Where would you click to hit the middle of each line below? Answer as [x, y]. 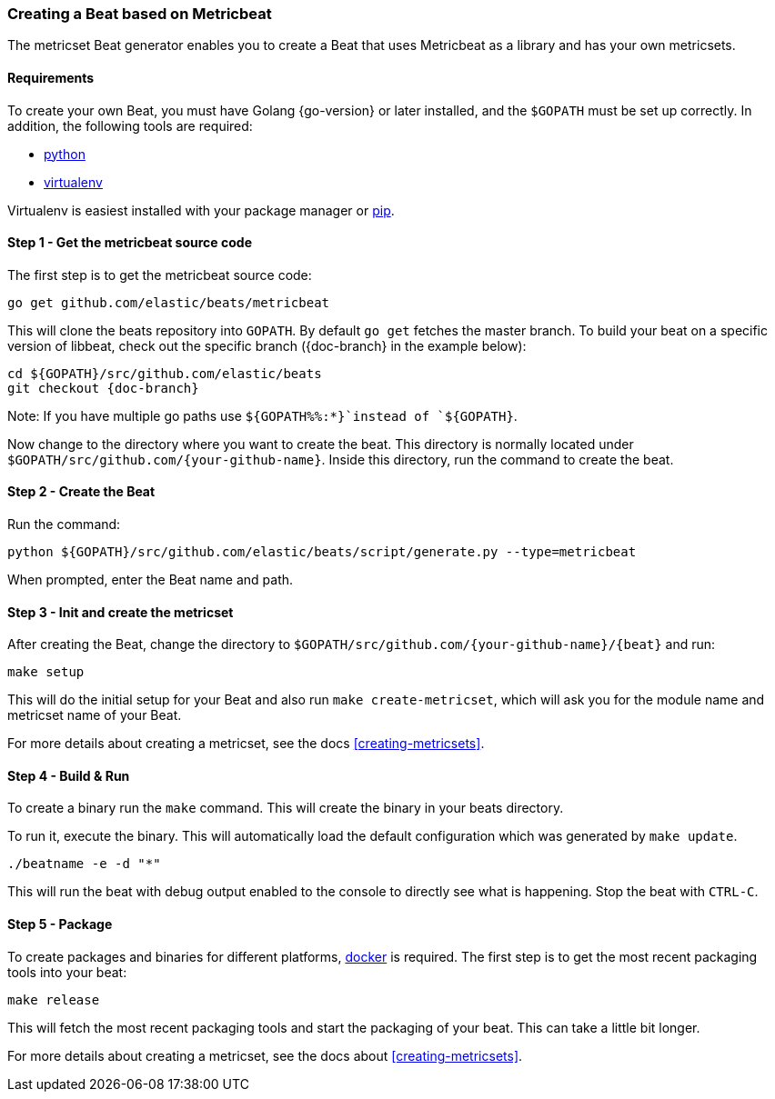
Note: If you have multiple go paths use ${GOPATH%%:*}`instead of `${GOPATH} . [262, 415]
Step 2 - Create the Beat [81, 492]
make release [54, 999]
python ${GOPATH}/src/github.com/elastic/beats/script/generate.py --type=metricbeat [322, 552]
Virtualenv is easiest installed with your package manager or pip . [201, 210]
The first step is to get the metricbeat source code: [160, 275]
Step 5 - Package [60, 924]
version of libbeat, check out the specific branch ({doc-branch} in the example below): [267, 345]
